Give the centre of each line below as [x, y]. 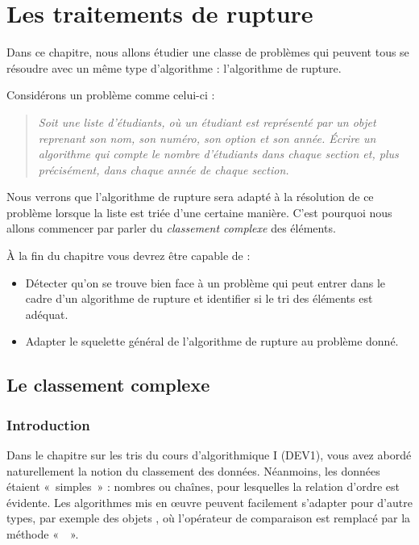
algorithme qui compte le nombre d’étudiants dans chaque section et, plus [218, 154]
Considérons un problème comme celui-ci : [111, 95]
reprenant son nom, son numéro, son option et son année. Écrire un [207, 138]
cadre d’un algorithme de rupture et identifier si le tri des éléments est [199, 298]
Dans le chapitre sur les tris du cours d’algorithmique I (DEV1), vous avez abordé [209, 455]
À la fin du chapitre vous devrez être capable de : [129, 256]
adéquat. [47, 314]
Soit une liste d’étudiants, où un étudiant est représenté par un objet [207, 122]
